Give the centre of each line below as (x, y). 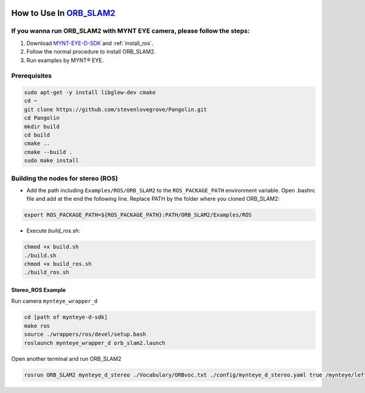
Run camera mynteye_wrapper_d (54, 301)
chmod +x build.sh (51, 247)
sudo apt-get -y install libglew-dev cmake (90, 92)
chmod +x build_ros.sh (58, 264)
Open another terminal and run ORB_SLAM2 (66, 358)
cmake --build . (48, 152)
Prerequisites (31, 76)
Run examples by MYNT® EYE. (65, 60)
